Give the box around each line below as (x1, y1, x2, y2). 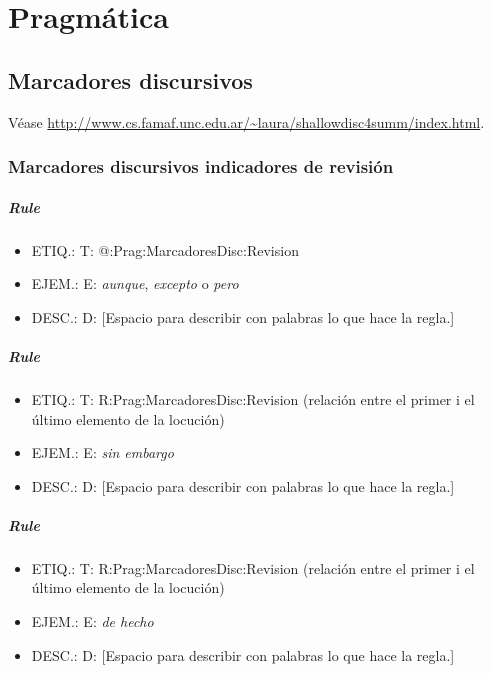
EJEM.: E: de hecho (31, 611, 154, 632)
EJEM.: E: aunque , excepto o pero (31, 273, 239, 294)
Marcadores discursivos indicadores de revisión (8, 154, 394, 179)
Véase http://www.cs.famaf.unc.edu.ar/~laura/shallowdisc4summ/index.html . (8, 111, 485, 132)
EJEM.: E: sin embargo (31, 442, 174, 463)
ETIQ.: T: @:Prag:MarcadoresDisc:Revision (31, 239, 299, 260)
